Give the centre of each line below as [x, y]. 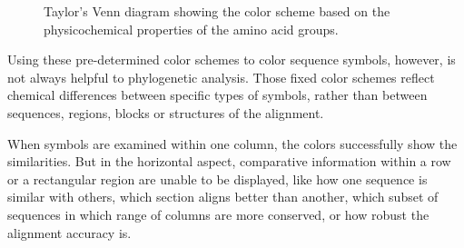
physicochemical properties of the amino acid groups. [191, 29]
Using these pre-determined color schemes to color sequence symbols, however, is [232, 60]
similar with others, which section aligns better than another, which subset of [223, 197]
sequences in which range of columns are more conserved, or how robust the [218, 214]
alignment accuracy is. [69, 232]
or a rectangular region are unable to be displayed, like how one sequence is [217, 179]
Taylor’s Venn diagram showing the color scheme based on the [217, 11]
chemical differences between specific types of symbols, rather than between [217, 95]
